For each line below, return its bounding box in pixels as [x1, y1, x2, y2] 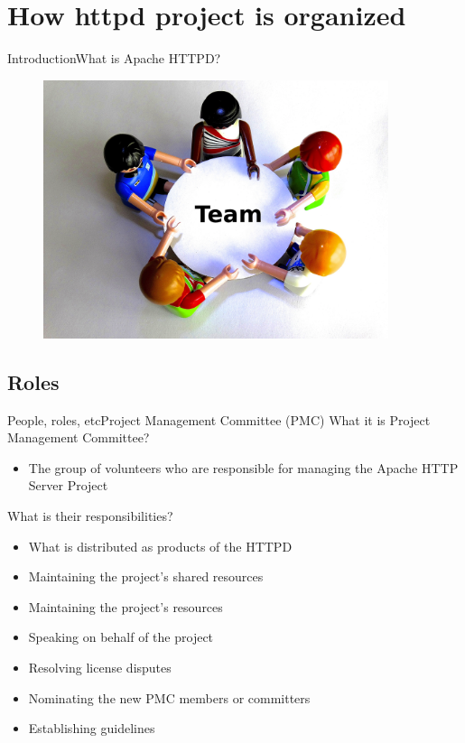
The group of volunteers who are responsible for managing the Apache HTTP [28, 458, 459, 477]
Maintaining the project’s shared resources [28, 567, 264, 586]
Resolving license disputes [28, 658, 172, 677]
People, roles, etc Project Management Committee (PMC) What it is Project [7, 410, 431, 429]
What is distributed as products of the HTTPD [28, 536, 293, 555]
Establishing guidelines [28, 719, 155, 738]
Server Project [28, 476, 108, 495]
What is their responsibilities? [7, 506, 173, 525]
